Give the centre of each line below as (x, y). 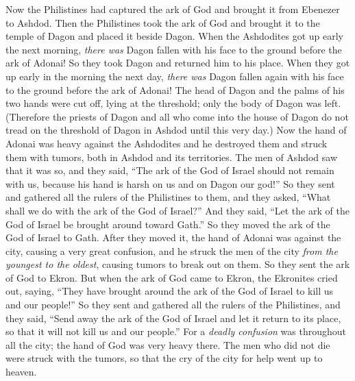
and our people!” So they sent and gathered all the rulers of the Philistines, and (173, 305)
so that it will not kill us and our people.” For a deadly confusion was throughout (176, 331)
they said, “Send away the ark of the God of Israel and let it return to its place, (173, 318)
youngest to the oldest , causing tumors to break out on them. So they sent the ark (178, 264)
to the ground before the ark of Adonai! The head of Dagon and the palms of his (175, 89)
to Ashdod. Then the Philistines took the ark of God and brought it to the (163, 22)
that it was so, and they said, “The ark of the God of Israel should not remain (170, 170)
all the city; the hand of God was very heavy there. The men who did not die (168, 344)
